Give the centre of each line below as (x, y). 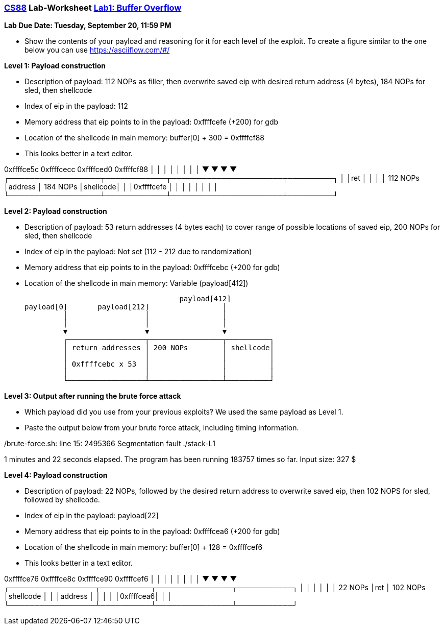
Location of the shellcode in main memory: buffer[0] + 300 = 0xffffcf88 (145, 138)
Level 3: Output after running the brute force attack (93, 396)
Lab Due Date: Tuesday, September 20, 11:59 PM (88, 26)
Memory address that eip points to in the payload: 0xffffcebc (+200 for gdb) (152, 268)
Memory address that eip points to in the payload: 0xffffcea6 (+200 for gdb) (152, 531)
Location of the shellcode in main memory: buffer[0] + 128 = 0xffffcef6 (144, 547)
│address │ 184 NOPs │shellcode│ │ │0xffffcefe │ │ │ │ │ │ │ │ (111, 187)
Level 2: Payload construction (56, 211)
